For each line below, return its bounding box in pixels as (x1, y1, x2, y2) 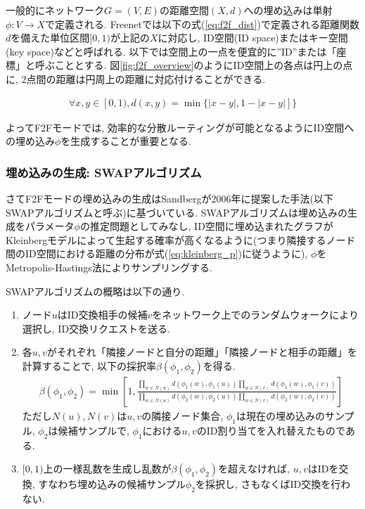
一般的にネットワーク (6, 3, 104, 17)
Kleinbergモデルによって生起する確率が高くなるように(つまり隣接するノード (6, 232, 356, 247)
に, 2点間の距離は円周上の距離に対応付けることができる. (6, 71, 266, 86)
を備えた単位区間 (11, 30, 90, 45)
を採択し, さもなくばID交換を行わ (195, 477, 351, 491)
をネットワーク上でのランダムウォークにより (152, 307, 359, 322)
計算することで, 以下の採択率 (22, 358, 156, 373)
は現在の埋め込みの (236, 408, 325, 423)
